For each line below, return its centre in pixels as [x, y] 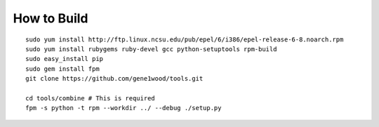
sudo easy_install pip [65, 59]
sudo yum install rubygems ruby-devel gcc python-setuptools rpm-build [151, 49]
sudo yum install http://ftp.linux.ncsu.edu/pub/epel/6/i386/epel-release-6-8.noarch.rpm [185, 39]
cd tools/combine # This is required [91, 98]
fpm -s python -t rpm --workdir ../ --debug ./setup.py [124, 108]
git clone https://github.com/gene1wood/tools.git [114, 79]
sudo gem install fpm [62, 69]
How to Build [51, 18]
